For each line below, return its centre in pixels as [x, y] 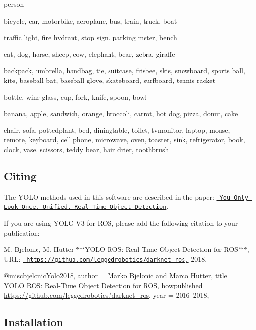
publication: [22, 232]
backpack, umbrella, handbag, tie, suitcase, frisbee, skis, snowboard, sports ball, [125, 70]
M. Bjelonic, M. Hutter [39, 249]
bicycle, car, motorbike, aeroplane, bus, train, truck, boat [91, 21]
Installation [34, 321]
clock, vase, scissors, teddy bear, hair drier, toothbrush [87, 149]
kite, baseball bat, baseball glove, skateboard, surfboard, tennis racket [110, 80]
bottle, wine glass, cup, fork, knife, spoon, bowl [75, 97]
